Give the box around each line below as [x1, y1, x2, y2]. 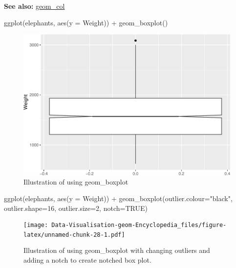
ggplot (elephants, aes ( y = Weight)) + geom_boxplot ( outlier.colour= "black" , [4, 193, 233, 203]
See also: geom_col [4, 1, 65, 11]
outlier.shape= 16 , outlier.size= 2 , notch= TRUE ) [4, 203, 148, 213]
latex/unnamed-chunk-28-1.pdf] [23, 231, 125, 238]
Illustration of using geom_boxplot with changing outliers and [23, 245, 210, 255]
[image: [23, 222, 48, 229]
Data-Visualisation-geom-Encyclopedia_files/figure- [51, 222, 227, 229]
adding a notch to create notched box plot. [23, 255, 151, 265]
